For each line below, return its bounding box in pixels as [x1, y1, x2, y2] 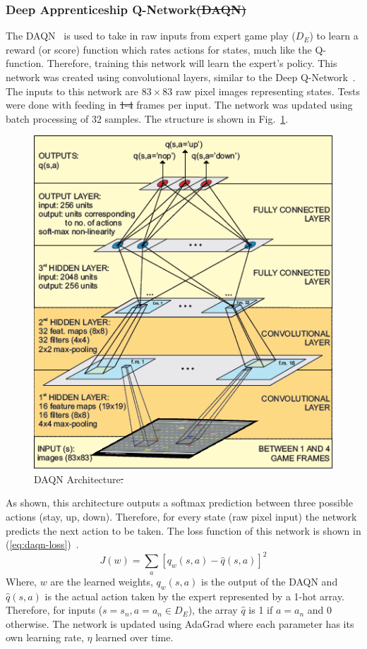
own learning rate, [6, 630, 84, 645]
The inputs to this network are [6, 83, 139, 98]
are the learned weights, [50, 574, 153, 588]
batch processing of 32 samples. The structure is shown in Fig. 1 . [6, 111, 289, 126]
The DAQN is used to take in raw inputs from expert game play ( [6, 28, 296, 43]
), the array [188, 602, 238, 617]
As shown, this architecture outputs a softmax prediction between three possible [6, 495, 353, 510]
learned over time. [95, 630, 174, 645]
